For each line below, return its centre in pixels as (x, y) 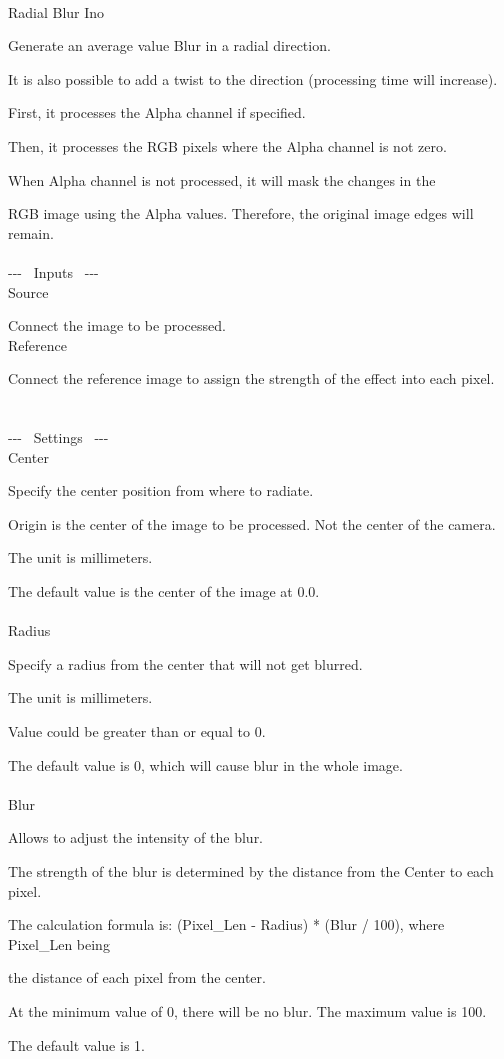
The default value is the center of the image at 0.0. (164, 591)
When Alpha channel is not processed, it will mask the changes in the (222, 179)
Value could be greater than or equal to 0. (137, 731)
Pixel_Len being (59, 943)
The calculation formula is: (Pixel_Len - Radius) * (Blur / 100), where (226, 924)
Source (28, 291)
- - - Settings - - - (58, 437)
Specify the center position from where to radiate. (161, 490)
